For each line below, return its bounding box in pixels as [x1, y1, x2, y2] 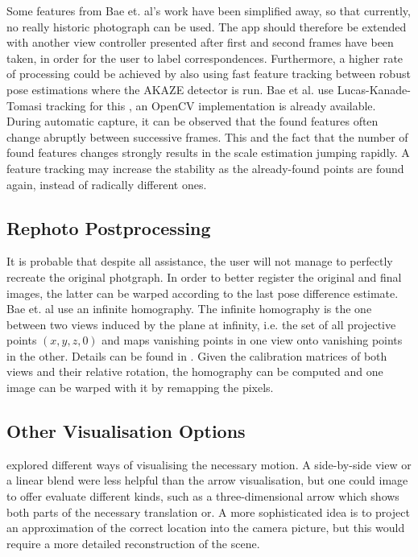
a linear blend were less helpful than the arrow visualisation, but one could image [6, 472, 408, 489]
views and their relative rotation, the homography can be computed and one [6, 363, 383, 380]
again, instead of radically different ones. [6, 175, 207, 192]
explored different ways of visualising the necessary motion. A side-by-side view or [6, 456, 412, 472]
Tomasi [6, 97, 43, 113]
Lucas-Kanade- [337, 80, 411, 97]
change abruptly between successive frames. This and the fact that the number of [6, 128, 408, 145]
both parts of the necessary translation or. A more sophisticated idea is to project [6, 503, 410, 520]
